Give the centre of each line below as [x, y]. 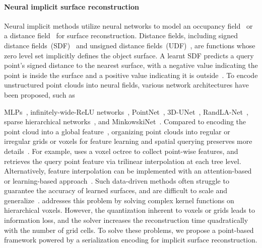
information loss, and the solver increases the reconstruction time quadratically [126, 220]
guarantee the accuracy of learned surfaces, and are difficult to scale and [116, 190]
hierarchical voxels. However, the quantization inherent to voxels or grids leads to [129, 210]
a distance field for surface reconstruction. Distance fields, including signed [121, 35]
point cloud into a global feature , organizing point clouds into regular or [117, 131]
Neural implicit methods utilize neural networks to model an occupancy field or [128, 25]
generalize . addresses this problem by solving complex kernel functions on [119, 200]
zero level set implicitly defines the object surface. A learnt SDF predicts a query [129, 55]
